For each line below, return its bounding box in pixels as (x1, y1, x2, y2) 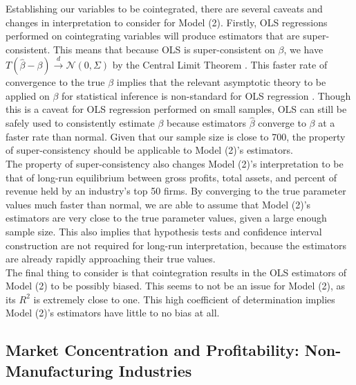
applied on (6, 88, 50, 102)
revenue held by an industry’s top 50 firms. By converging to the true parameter (6, 183, 346, 198)
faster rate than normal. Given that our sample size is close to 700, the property (6, 129, 346, 143)
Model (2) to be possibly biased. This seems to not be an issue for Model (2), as (6, 278, 346, 293)
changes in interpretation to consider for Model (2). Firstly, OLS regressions (6, 15, 328, 29)
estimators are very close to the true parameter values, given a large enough (6, 211, 327, 225)
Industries (118, 359, 192, 381)
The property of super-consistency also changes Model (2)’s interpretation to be (6, 156, 344, 170)
